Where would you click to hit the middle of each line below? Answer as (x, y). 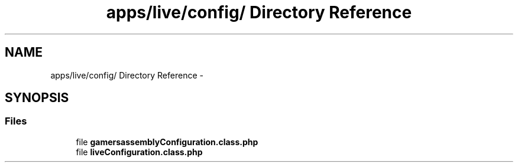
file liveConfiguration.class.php (139, 152)
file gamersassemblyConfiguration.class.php (167, 142)
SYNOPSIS (37, 98)
